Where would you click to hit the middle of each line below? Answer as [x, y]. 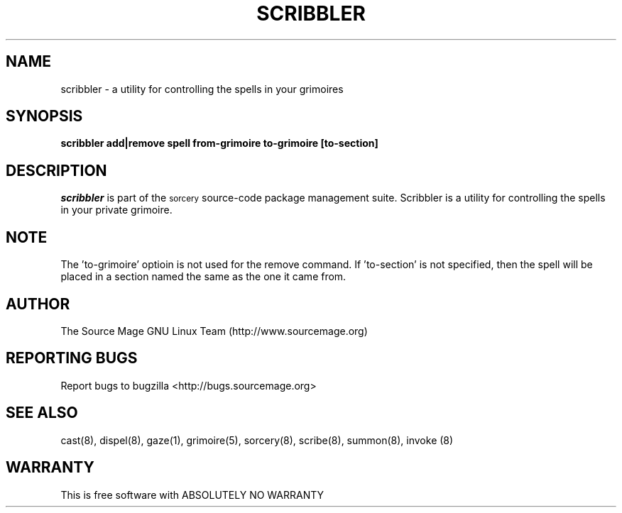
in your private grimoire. [116, 210]
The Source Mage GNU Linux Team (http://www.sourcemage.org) [214, 331]
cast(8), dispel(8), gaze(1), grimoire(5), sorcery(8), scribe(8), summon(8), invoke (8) [257, 440]
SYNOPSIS [44, 116]
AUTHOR [38, 304]
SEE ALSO [42, 413]
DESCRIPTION [56, 170]
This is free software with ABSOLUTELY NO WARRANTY [192, 495]
